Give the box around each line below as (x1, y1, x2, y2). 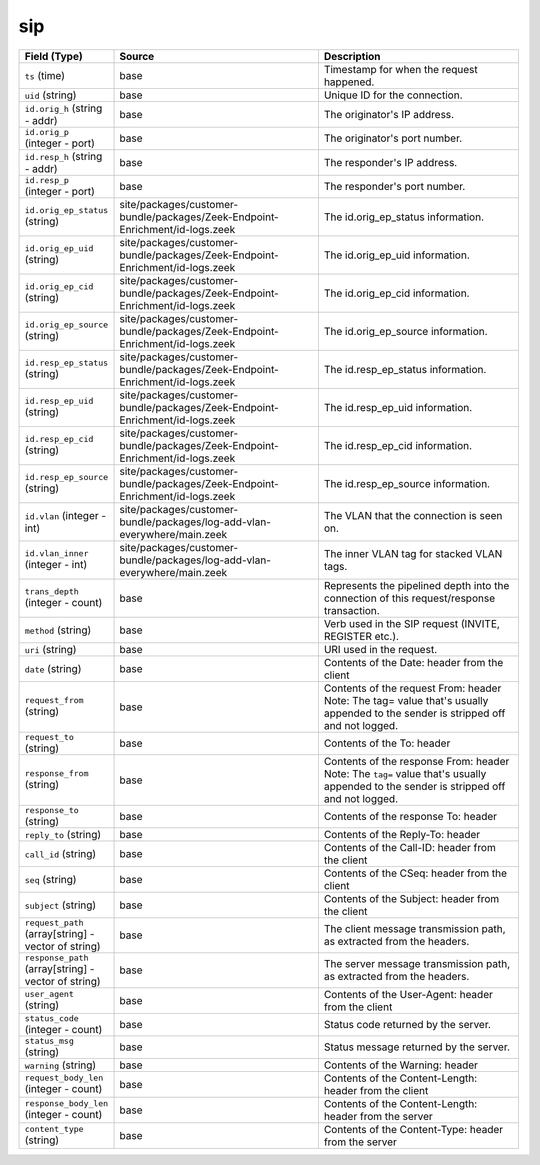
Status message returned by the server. (323, 1040, 510, 1054)
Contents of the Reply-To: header (323, 827, 481, 841)
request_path (24, 917, 84, 928)
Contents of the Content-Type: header (323, 1122, 504, 1136)
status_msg (24, 1035, 75, 1046)
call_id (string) (24, 846, 97, 860)
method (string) (24, 623, 92, 637)
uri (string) (24, 642, 77, 656)
